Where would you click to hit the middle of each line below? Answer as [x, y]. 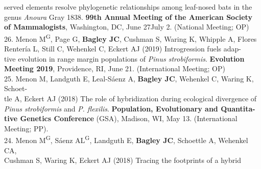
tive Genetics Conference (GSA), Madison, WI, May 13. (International [121, 118]
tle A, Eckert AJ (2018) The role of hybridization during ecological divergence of [130, 98]
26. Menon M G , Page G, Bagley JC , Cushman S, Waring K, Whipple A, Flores [130, 38]
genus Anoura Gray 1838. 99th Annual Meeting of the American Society [128, 17]
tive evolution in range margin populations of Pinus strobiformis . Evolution [124, 58]
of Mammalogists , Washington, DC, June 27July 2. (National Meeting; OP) [127, 27]
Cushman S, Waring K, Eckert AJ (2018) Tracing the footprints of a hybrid [123, 160]
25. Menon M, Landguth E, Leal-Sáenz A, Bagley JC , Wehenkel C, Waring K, [129, 78]
